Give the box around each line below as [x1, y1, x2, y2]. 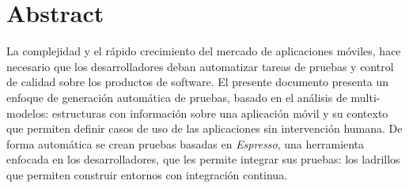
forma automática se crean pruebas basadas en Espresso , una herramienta [6, 135, 365, 152]
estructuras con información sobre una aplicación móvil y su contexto [52, 104, 388, 121]
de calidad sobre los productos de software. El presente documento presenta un [6, 73, 389, 90]
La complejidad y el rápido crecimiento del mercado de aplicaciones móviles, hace [6, 43, 401, 59]
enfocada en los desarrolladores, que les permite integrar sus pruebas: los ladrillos [6, 151, 400, 167]
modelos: [6, 104, 49, 121]
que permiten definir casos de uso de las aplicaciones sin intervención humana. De [6, 120, 403, 137]
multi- [350, 88, 381, 105]
